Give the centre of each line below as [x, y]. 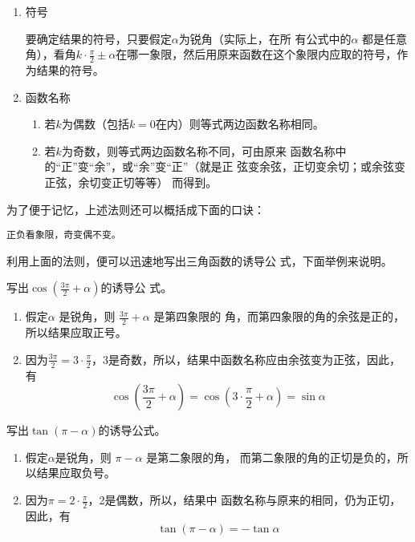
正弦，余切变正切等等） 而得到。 [131, 182]
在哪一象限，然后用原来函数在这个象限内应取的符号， [256, 54]
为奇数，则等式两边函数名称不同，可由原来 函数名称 [198, 150]
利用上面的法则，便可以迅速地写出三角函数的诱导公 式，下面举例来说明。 [199, 260]
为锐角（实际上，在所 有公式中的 [265, 38]
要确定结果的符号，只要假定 [98, 38]
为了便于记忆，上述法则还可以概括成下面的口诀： [136, 209]
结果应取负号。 [76, 473]
